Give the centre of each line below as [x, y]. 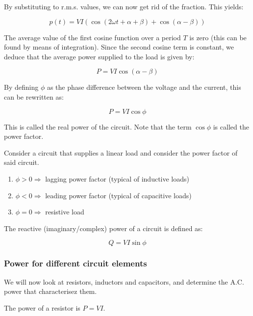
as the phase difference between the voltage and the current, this [144, 87]
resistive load [65, 212]
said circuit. [22, 162]
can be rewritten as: [34, 96]
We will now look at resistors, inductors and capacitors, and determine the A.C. [124, 281]
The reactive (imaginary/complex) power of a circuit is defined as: [103, 228]
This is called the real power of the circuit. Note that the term [98, 126]
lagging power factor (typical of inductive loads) [117, 178]
